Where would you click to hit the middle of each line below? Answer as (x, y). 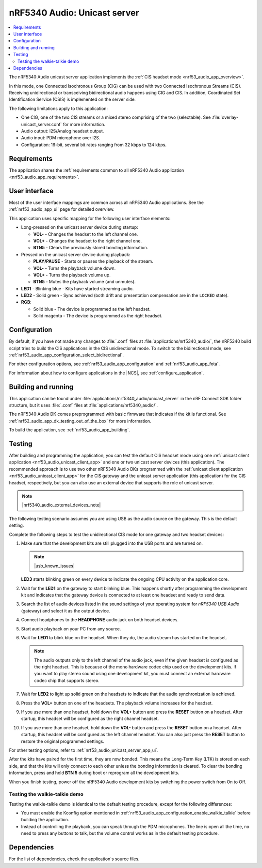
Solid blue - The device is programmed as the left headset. (92, 309)
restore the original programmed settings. (63, 741)
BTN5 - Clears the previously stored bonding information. (90, 248)
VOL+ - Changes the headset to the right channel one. (88, 240)
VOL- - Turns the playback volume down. (74, 268)
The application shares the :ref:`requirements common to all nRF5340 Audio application (97, 170)
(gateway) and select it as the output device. (65, 610)
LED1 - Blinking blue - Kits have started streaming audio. (77, 288)
